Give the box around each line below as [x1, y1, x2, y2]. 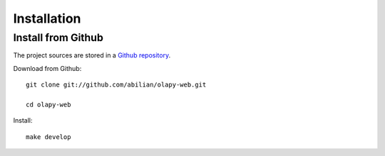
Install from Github [13, 31, 103, 44]
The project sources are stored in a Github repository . [13, 51, 171, 60]
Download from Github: [13, 64, 82, 72]
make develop [26, 133, 71, 141]
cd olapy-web [26, 100, 71, 108]
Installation [13, 11, 81, 26]
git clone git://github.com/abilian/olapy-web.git [26, 81, 207, 89]
